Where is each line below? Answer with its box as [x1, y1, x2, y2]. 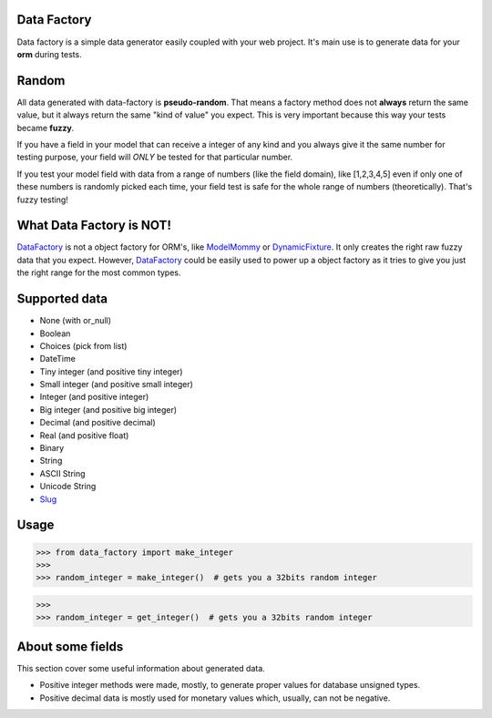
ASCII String [39, 467, 86, 478]
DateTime [39, 354, 77, 364]
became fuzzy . [16, 122, 75, 133]
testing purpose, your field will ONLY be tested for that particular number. [16, 151, 293, 163]
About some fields [16, 639, 124, 654]
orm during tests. [16, 48, 82, 59]
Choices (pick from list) [39, 340, 128, 351]
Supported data [16, 292, 108, 307]
